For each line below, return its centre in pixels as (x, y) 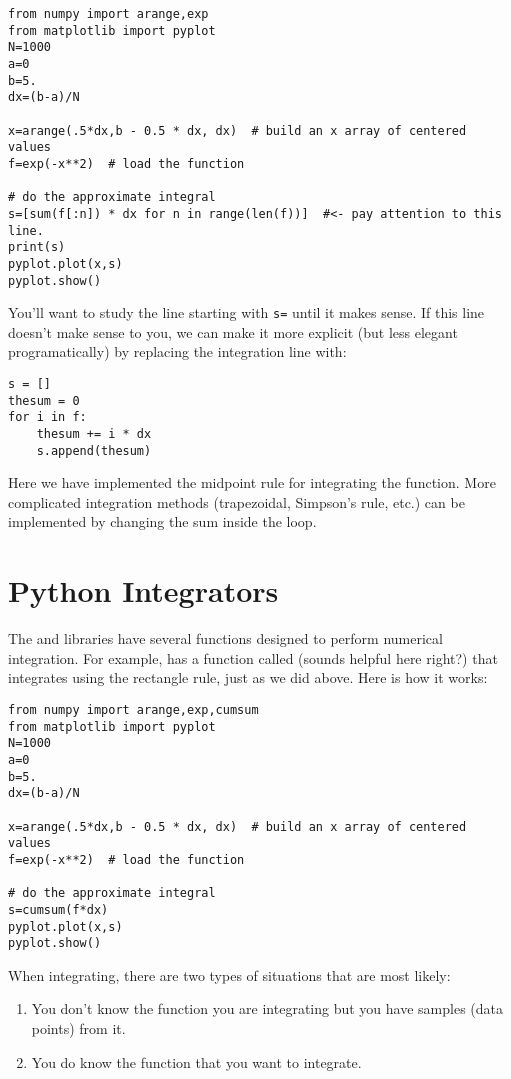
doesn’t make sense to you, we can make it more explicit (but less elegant (233, 331)
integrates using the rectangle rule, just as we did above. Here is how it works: (248, 677)
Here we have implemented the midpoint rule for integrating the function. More (252, 482)
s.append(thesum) (94, 450)
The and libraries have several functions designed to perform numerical (225, 638)
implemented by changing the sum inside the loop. (162, 521)
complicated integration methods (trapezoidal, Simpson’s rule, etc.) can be (236, 501)
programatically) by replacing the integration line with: (177, 351)
